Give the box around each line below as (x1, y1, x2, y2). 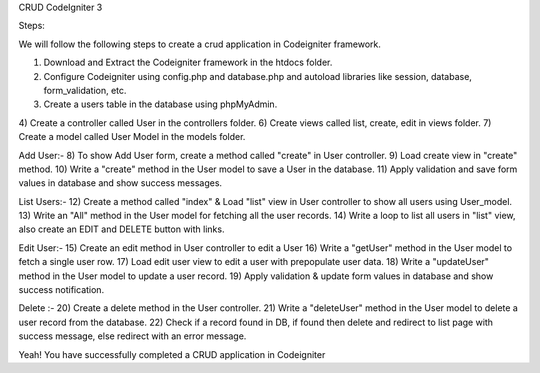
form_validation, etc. (43, 84, 127, 96)
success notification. (18, 284, 105, 296)
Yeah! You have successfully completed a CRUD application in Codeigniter (18, 348, 326, 360)
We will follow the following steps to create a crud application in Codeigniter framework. (18, 38, 382, 50)
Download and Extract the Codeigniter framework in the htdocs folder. (43, 56, 333, 69)
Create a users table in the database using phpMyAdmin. (43, 98, 278, 110)
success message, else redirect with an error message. (18, 330, 247, 342)
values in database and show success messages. (18, 177, 223, 189)
